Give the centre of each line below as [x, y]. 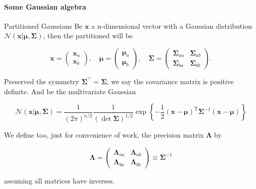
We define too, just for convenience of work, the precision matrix [104, 135]
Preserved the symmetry [42, 81]
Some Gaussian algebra [45, 6]
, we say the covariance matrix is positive [170, 81]
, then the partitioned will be [88, 36]
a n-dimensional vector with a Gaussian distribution [172, 25]
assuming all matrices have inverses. [59, 180]
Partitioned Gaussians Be [43, 25]
